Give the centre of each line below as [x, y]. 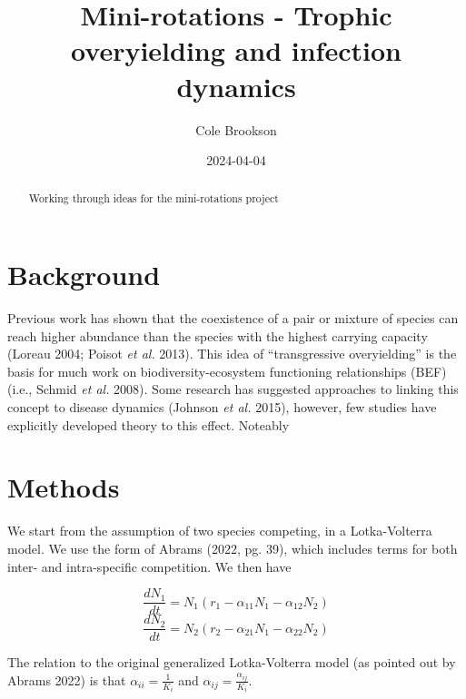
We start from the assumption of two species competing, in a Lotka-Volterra [220, 531]
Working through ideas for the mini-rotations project [154, 198]
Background [84, 275]
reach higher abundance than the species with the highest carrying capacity [218, 335]
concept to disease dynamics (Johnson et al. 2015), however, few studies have [222, 407]
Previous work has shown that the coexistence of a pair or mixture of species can [233, 318]
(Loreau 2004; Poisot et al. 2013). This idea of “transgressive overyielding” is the [232, 354]
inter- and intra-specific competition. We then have [149, 566]
